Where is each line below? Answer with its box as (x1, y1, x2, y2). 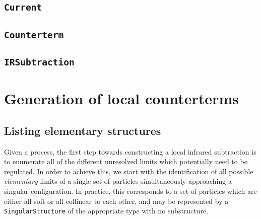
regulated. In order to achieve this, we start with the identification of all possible (4, 166, 253, 176)
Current (4, 2, 42, 13)
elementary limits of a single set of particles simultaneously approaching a (4, 176, 232, 186)
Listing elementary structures (4, 122, 161, 138)
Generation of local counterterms (4, 88, 239, 109)
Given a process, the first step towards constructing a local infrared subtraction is (4, 146, 256, 157)
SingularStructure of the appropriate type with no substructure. (4, 205, 209, 216)
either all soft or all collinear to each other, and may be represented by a (4, 195, 229, 206)
